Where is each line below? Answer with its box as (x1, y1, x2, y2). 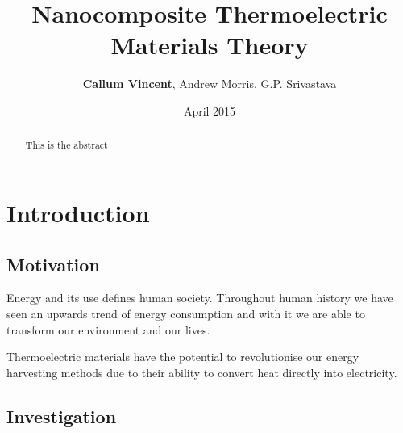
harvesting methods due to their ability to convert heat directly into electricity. (6, 364, 397, 380)
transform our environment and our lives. (6, 321, 210, 338)
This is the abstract (25, 138, 108, 152)
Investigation (6, 403, 117, 428)
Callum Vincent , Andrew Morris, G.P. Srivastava (82, 75, 337, 92)
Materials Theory (110, 28, 309, 61)
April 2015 (183, 102, 236, 119)
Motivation (6, 251, 100, 276)
